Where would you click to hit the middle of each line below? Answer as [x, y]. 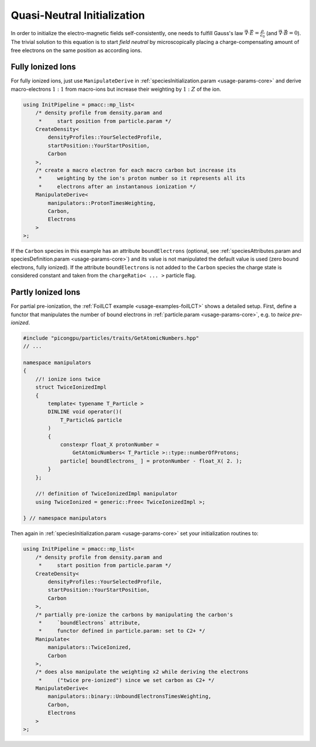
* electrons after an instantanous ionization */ [117, 186]
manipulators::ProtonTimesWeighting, [102, 203]
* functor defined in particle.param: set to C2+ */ [122, 631]
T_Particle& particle [91, 420]
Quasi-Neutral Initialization [78, 15]
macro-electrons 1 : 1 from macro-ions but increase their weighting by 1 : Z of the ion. [116, 89]
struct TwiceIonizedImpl [71, 387]
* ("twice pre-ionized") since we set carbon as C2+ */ [126, 680]
